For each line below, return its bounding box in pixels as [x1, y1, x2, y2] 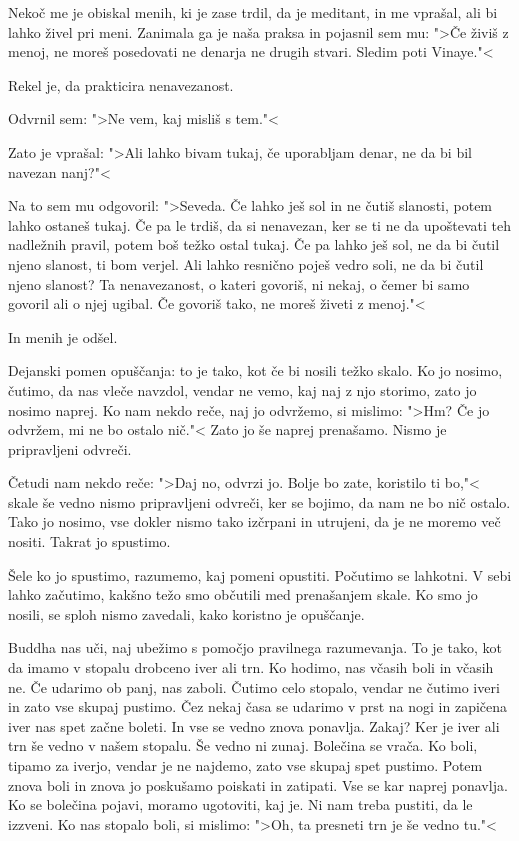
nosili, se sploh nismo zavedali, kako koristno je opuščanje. [8, 603, 365, 624]
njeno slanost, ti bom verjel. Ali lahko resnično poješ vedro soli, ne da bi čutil [8, 253, 484, 274]
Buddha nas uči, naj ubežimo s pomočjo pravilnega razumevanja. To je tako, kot [8, 637, 502, 658]
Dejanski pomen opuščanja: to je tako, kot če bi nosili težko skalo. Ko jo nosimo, [8, 360, 503, 381]
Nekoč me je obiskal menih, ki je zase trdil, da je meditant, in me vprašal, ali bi [8, 2, 498, 22]
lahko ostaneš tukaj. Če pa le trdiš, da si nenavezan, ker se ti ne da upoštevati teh [8, 214, 511, 235]
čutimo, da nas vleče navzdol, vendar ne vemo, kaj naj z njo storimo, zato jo [8, 379, 477, 400]
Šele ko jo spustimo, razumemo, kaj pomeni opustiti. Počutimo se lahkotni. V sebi [8, 564, 512, 585]
